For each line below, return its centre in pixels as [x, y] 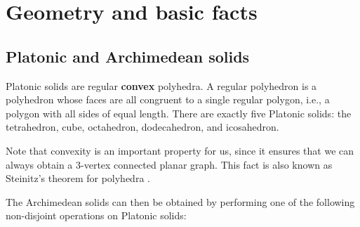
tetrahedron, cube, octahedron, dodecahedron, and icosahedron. [142, 127]
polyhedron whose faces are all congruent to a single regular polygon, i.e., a [168, 99]
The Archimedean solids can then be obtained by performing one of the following [180, 201]
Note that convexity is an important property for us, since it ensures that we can [180, 150]
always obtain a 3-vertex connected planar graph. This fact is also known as [169, 164]
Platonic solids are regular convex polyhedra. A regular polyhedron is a [161, 85]
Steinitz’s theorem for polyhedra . [78, 178]
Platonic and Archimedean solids [128, 56]
